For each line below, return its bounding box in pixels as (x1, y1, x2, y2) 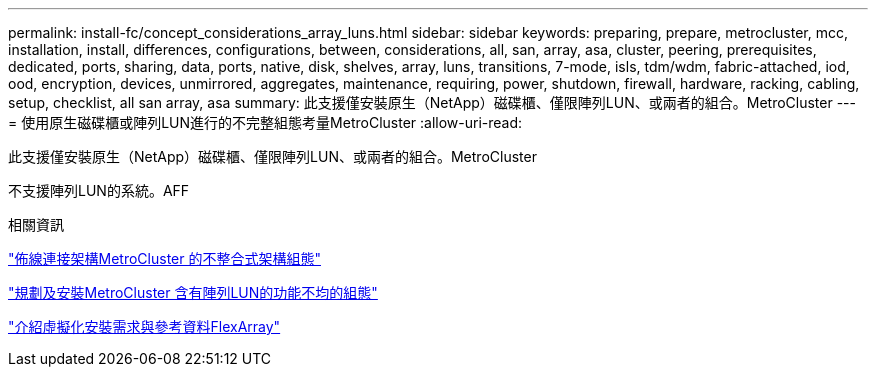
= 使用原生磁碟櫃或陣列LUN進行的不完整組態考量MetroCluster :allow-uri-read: (8, 114, 523, 131)
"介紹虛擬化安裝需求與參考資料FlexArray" (8, 318, 281, 335)
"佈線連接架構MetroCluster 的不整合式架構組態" (8, 250, 321, 267)
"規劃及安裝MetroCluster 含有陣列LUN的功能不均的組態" (8, 284, 378, 301)
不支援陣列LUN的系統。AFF (8, 182, 190, 199)
